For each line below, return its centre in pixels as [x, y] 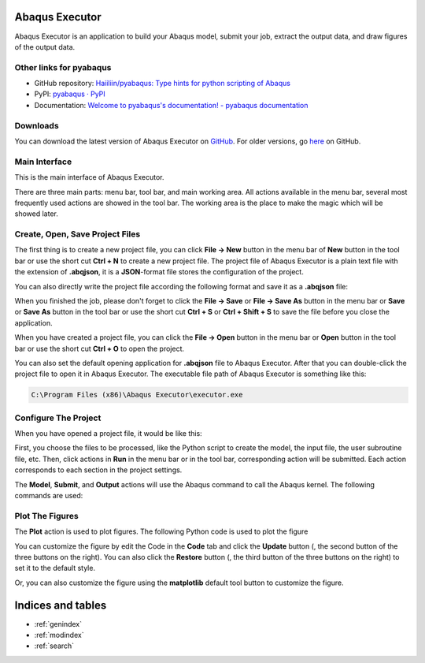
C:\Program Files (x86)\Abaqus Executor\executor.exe [137, 395]
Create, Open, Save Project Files [78, 234]
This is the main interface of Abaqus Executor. [89, 177]
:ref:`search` [54, 646]
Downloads [37, 125]
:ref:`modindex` [59, 635]
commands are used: [49, 495]
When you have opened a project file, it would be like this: [108, 434]
